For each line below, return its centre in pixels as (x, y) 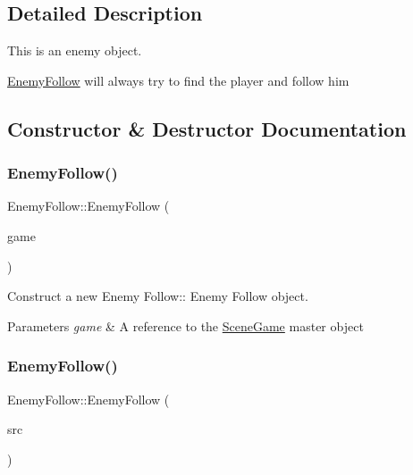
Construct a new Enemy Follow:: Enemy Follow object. (158, 296)
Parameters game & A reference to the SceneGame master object (185, 325)
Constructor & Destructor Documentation (207, 128)
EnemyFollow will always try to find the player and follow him (178, 80)
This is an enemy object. (75, 50)
